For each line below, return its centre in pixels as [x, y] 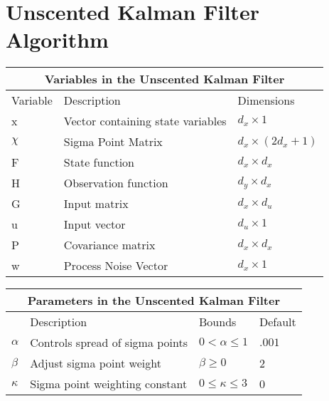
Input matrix [96, 204]
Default [277, 322]
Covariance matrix [109, 245]
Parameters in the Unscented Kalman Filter [153, 301]
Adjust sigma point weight [96, 363]
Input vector [95, 224]
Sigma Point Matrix [113, 142]
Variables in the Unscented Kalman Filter [164, 79]
